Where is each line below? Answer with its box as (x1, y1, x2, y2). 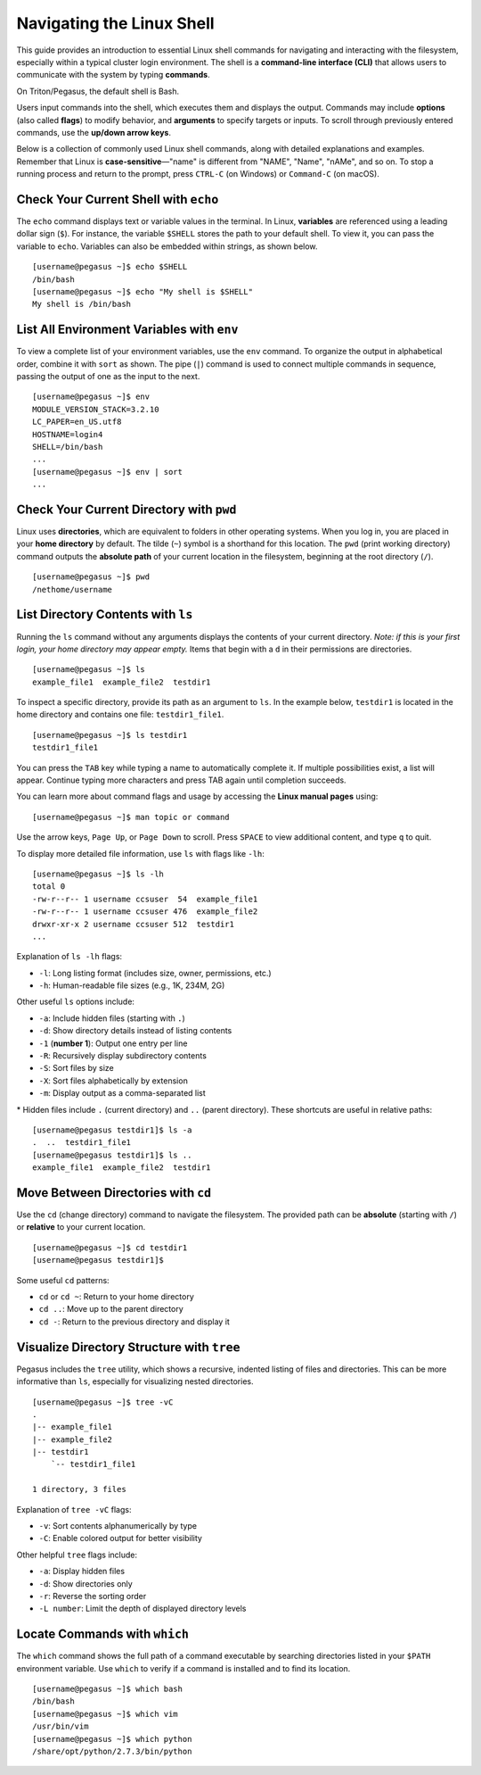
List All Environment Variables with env (16, 322, 239, 337)
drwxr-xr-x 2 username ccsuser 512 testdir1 (32, 919, 235, 929)
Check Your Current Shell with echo (16, 192, 219, 207)
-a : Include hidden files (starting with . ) (38, 1013, 186, 1024)
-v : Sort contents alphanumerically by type (38, 1521, 198, 1531)
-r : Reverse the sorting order (38, 1590, 147, 1601)
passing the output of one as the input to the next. (16, 371, 200, 381)
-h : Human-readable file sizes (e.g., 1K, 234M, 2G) (38, 980, 225, 991)
